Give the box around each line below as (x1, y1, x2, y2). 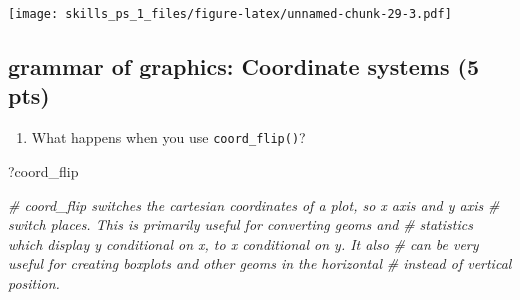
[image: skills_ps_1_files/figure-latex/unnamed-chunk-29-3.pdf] (8, 7, 452, 21)
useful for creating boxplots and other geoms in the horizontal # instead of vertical (8, 253, 512, 274)
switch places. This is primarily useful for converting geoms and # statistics (8, 214, 473, 235)
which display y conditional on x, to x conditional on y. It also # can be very (8, 233, 479, 254)
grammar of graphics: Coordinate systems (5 (8, 51, 479, 82)
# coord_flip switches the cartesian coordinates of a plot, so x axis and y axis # (8, 194, 500, 215)
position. (8, 272, 60, 293)
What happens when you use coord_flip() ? (31, 127, 306, 148)
